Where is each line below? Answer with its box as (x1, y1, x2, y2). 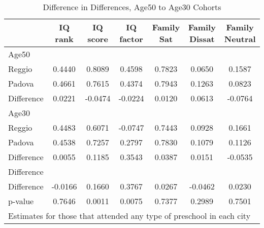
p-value (8, 195, 34, 207)
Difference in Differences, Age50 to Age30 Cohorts (43, 1, 221, 13)
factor (119, 33, 143, 45)
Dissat (189, 33, 215, 45)
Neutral (224, 33, 256, 45)
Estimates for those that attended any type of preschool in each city (8, 210, 251, 221)
